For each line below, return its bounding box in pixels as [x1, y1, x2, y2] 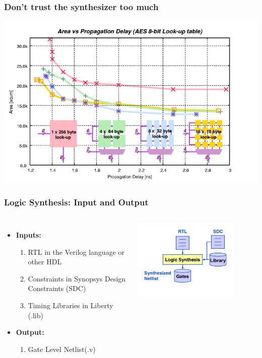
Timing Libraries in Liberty [28, 300, 113, 310]
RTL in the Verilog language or [28, 246, 125, 257]
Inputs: [16, 229, 41, 240]
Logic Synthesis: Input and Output [4, 195, 149, 208]
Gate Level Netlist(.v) [28, 343, 96, 354]
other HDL [28, 256, 62, 267]
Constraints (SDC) [28, 283, 86, 294]
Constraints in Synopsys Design [28, 273, 126, 283]
